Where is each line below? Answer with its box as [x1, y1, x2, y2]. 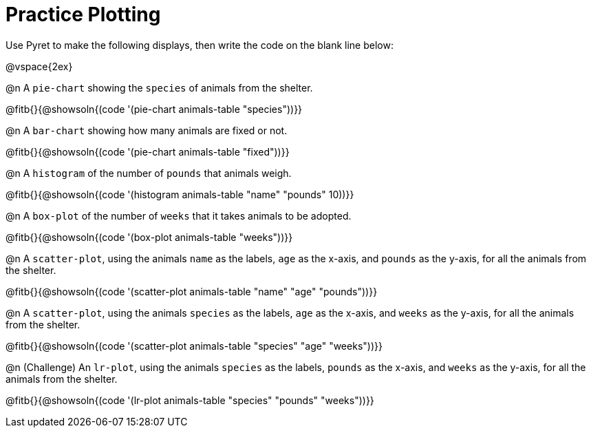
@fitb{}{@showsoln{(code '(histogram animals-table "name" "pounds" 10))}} [6, 188, 354, 200]
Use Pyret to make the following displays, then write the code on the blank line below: [6, 39, 394, 51]
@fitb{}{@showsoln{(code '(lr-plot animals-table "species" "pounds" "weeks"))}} [6, 394, 374, 406]
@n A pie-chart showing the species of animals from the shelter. [6, 81, 313, 94]
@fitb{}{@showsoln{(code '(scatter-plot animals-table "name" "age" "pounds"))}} [6, 285, 378, 297]
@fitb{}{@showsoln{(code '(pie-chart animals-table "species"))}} [6, 103, 303, 115]
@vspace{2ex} [6, 60, 73, 72]
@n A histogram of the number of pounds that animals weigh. [6, 167, 292, 179]
